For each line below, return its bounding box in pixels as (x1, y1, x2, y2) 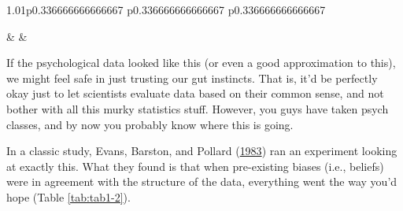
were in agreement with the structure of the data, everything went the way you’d (6, 173, 397, 190)
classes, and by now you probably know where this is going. (6, 116, 294, 132)
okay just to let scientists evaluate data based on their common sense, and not (6, 85, 384, 102)
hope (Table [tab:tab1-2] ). (6, 188, 131, 205)
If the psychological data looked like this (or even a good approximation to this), (6, 54, 396, 71)
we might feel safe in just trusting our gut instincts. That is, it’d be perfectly (6, 69, 378, 86)
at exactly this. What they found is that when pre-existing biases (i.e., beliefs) (6, 157, 384, 174)
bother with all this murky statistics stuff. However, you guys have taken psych (6, 100, 389, 117)
